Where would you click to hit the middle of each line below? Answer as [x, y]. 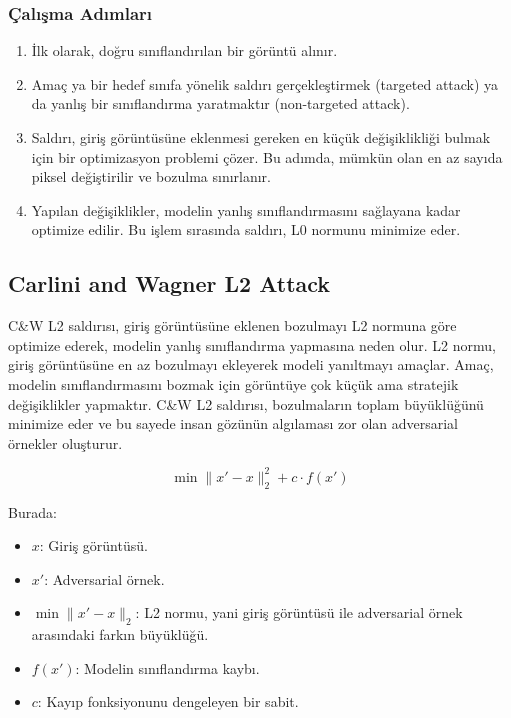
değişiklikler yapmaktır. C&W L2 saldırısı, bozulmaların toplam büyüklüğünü [246, 403]
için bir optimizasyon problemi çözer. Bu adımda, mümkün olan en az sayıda [267, 156]
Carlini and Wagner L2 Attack [169, 283]
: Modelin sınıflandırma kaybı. [167, 667]
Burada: [32, 511]
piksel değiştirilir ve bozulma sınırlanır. [151, 176]
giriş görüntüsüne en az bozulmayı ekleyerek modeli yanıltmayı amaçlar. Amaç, [251, 364]
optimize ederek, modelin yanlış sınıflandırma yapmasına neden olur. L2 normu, [252, 344]
